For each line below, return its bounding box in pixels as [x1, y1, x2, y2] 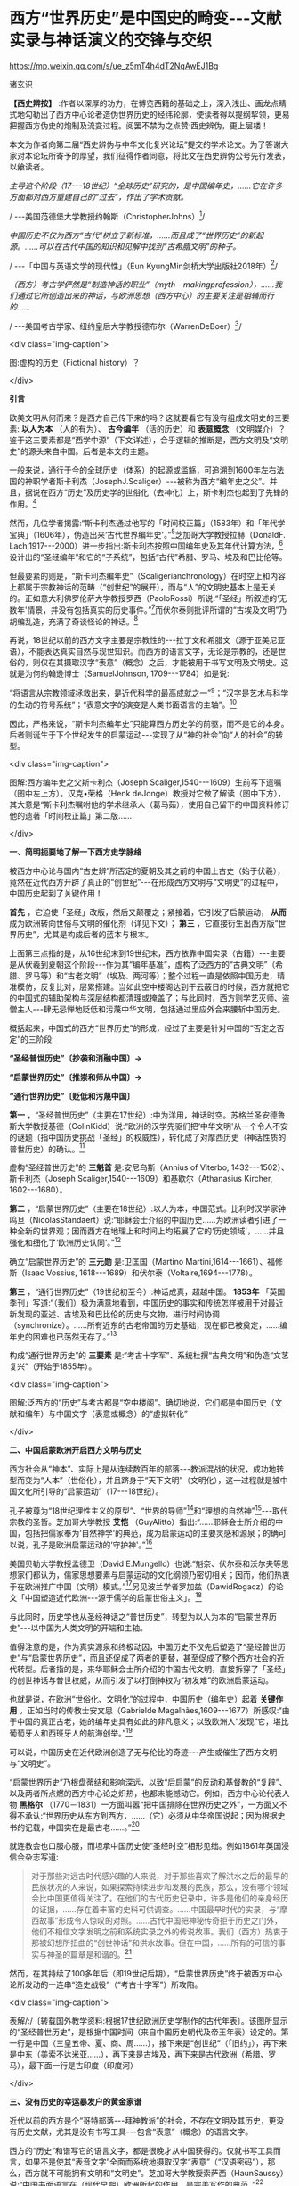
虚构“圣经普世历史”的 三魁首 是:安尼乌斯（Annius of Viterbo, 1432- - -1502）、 [9, 1162, 289, 1173]
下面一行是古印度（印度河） [36, 2060, 138, 2071]
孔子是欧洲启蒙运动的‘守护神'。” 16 [32, 1538, 153, 1550]
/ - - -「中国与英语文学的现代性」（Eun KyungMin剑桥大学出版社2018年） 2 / [9, 259, 279, 271]
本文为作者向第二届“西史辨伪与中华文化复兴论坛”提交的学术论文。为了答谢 [9, 139, 282, 150]
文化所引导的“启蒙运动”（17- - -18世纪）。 [16, 1486, 164, 1497]
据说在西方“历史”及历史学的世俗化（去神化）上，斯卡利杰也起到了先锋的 [24, 487, 289, 498]
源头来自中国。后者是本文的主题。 [28, 445, 154, 456]
